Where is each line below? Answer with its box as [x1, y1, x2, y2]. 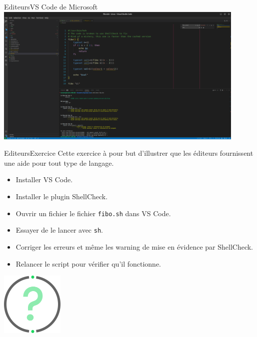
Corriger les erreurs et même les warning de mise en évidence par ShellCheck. [15, 241, 253, 252]
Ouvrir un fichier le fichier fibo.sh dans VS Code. [15, 208, 171, 218]
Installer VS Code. [15, 174, 73, 185]
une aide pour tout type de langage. [4, 157, 114, 168]
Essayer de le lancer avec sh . [15, 225, 103, 235]
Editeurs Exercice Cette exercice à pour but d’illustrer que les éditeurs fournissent [4, 148, 253, 158]
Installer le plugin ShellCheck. [15, 191, 108, 202]
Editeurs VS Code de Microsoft [4, 1, 98, 11]
